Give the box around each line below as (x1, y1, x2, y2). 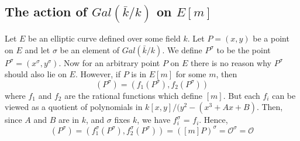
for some (175, 68, 206, 80)
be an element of (60, 43, 120, 56)
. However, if (75, 68, 120, 80)
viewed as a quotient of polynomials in (5, 101, 143, 113)
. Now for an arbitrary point (58, 56, 160, 68)
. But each (223, 89, 260, 101)
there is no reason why (191, 56, 271, 68)
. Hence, (199, 114, 228, 126)
